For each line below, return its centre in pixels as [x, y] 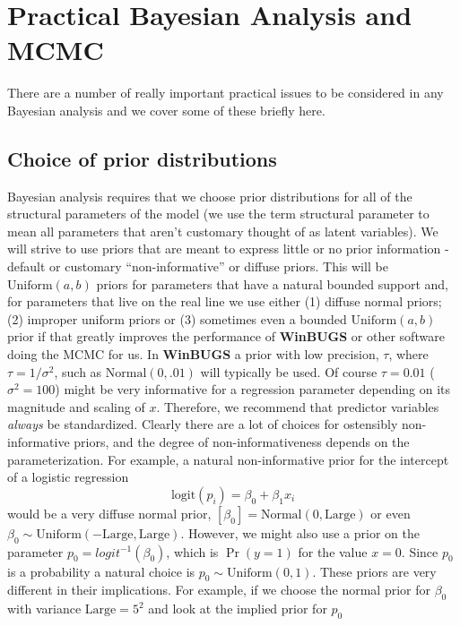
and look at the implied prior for [238, 609]
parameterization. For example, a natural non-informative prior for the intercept [228, 459]
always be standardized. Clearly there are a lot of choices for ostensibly [203, 424]
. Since [420, 551]
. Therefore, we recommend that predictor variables [298, 406]
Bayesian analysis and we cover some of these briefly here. [166, 110]
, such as [78, 371]
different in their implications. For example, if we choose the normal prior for [219, 590]
